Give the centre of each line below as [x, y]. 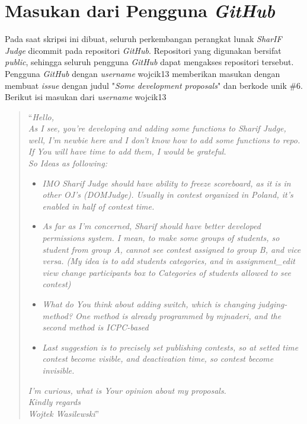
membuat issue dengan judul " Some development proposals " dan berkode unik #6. [154, 85]
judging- [273, 304]
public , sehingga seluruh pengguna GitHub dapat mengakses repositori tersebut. [149, 62]
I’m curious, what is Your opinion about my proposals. [127, 390]
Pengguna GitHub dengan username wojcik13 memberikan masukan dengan [143, 73]
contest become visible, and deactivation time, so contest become [158, 359]
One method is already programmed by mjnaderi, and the [178, 315]
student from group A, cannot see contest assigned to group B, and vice [172, 249]
